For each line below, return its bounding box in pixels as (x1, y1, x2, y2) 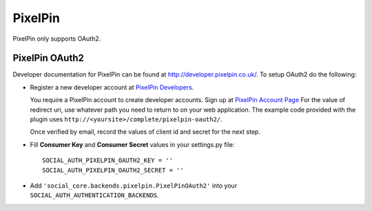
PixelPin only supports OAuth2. (12, 34, 101, 43)
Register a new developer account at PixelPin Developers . (30, 83, 194, 91)
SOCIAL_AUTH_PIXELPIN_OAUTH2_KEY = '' (42, 157, 174, 165)
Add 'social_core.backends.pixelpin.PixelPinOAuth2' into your (30, 181, 238, 190)
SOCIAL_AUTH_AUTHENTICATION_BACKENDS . (30, 191, 160, 199)
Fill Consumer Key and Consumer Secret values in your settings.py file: (30, 140, 235, 148)
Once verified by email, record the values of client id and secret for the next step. (30, 128, 261, 136)
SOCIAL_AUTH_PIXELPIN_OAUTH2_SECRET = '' (42, 166, 184, 174)
